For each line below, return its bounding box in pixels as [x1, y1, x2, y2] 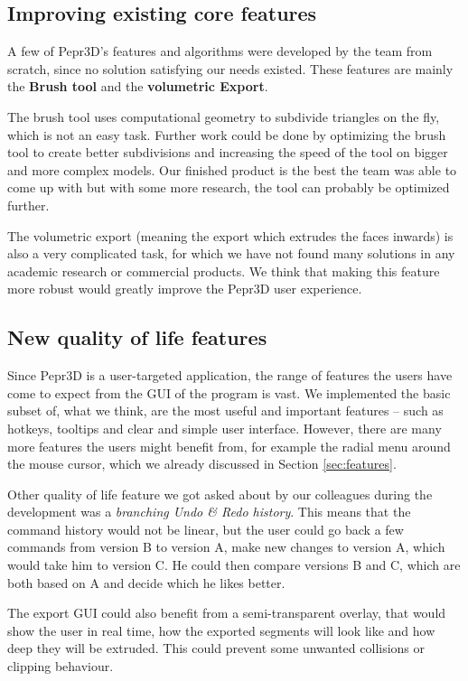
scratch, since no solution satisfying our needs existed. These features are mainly [7, 59, 454, 78]
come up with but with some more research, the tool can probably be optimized [7, 178, 450, 197]
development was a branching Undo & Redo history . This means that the [7, 502, 411, 521]
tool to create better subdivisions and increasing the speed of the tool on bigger [7, 143, 448, 162]
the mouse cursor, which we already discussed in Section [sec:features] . [7, 454, 397, 473]
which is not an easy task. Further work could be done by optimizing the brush [7, 125, 446, 144]
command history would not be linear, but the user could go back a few [7, 519, 404, 538]
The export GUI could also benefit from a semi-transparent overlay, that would [7, 603, 446, 622]
